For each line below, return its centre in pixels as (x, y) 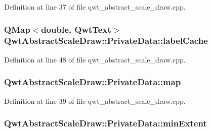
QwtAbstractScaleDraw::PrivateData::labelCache (106, 41)
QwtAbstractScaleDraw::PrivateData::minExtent (105, 123)
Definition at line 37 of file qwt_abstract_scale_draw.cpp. (95, 7)
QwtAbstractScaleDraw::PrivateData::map (93, 82)
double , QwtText (76, 29)
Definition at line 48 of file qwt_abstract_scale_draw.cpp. (95, 59)
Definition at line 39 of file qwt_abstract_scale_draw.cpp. (95, 101)
